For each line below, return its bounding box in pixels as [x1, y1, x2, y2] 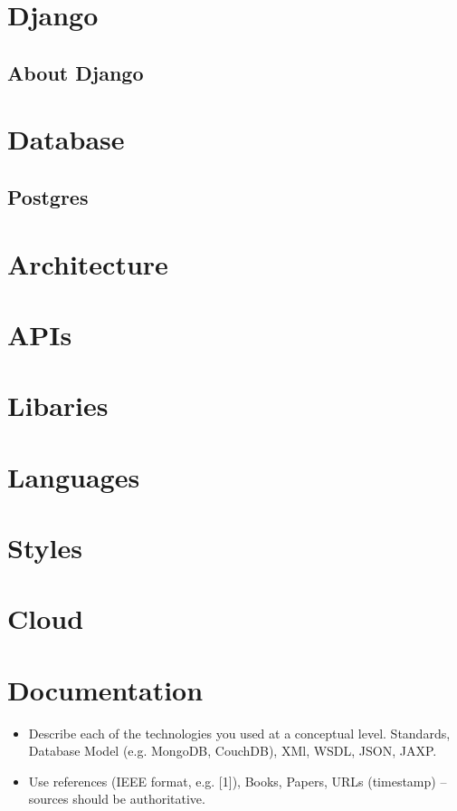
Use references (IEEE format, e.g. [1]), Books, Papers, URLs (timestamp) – [28, 771, 447, 790]
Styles [7, 529, 82, 565]
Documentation [7, 671, 204, 708]
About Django [7, 58, 144, 86]
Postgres [7, 182, 89, 210]
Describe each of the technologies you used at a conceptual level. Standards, [28, 723, 451, 742]
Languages [7, 458, 140, 495]
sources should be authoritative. [28, 789, 205, 808]
